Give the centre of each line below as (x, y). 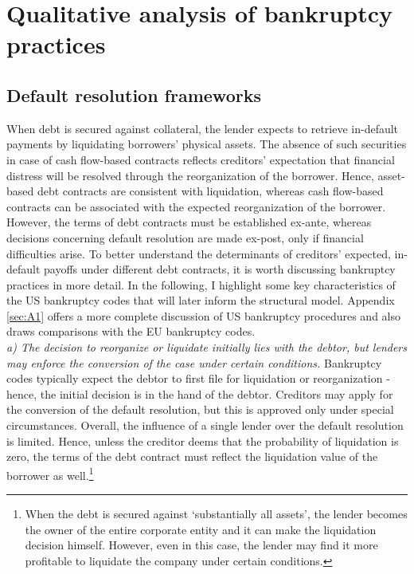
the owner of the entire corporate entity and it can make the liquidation (201, 529)
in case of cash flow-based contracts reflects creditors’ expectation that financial (201, 159)
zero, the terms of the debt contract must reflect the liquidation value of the (192, 456)
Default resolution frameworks (134, 94)
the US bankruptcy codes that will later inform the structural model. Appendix (201, 300)
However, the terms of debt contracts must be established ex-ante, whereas (189, 222)
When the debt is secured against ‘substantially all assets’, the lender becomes (216, 514)
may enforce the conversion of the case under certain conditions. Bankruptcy (194, 362)
